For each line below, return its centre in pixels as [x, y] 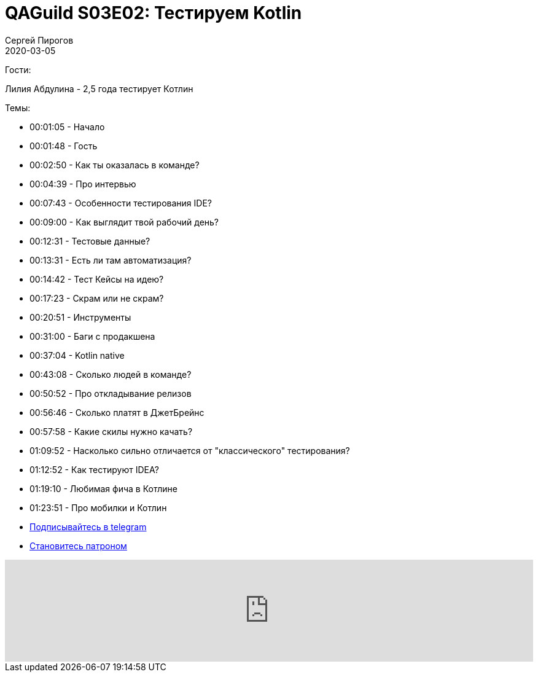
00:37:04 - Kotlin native [77, 355]
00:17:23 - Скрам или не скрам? [97, 298]
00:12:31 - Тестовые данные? [90, 241]
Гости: [18, 69]
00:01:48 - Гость [64, 146]
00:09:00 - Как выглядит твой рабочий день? [124, 222]
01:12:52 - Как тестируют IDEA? [94, 469]
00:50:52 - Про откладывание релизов [111, 393]
